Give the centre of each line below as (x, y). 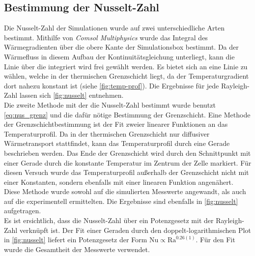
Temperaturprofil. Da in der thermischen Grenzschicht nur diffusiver (107, 133)
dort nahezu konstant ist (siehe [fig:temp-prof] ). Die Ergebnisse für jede (112, 85)
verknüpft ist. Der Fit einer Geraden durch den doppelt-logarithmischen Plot (135, 230)
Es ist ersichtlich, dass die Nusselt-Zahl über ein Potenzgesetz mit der (109, 220)
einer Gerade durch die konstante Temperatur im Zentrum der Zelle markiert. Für (128, 162)
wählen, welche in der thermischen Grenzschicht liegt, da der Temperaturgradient (127, 76)
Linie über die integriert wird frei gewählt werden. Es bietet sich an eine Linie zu (126, 66)
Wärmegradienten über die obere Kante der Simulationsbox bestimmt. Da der (121, 47)
